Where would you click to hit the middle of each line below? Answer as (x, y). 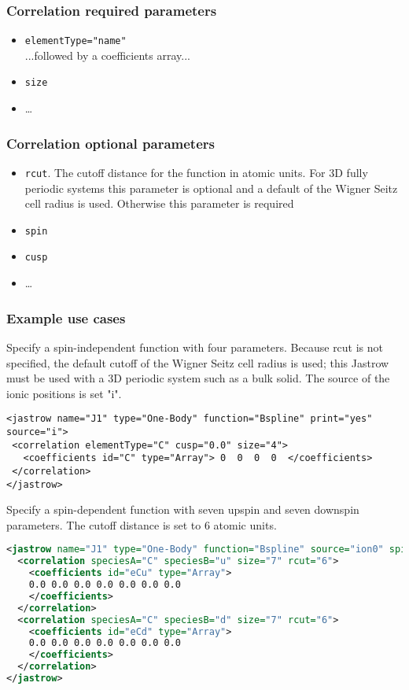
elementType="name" (76, 41)
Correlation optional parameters (111, 143)
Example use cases (66, 317)
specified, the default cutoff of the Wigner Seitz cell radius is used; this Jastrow (198, 362)
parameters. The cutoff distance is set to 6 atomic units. (142, 524)
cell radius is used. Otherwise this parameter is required (159, 203)
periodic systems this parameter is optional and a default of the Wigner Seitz (211, 188)
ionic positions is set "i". (64, 393)
